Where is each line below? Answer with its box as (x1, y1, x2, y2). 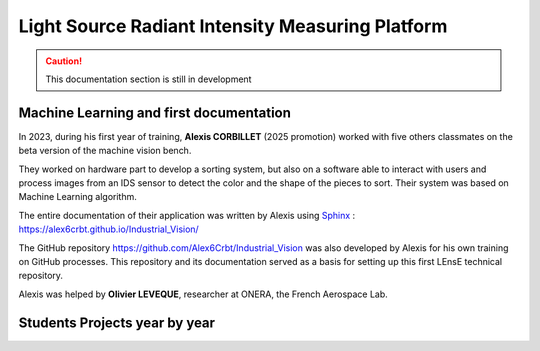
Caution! (45, 55, 83, 67)
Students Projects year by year (18, 314, 215, 331)
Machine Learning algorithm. (18, 191, 137, 203)
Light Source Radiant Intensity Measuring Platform (18, 15, 448, 37)
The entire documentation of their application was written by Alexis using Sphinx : (18, 209, 356, 221)
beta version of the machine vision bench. (18, 145, 192, 157)
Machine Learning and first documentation (18, 104, 292, 121)
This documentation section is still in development (45, 73, 252, 85)
